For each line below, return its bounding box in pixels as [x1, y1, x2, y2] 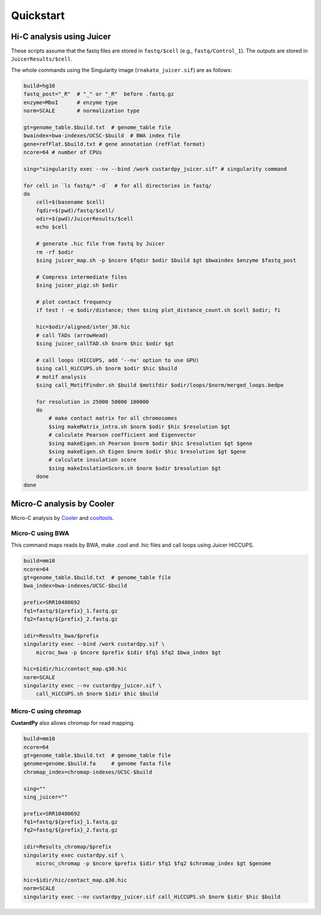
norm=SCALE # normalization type [23, 108, 140, 114]
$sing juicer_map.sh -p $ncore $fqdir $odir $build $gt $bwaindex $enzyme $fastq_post [36, 257, 297, 264]
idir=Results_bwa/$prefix [23, 632, 99, 639]
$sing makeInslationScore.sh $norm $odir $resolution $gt [48, 465, 221, 472]
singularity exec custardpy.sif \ [23, 851, 124, 859]
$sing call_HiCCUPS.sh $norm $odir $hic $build [36, 365, 178, 372]
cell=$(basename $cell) [36, 199, 105, 206]
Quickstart [11, 9, 65, 22]
